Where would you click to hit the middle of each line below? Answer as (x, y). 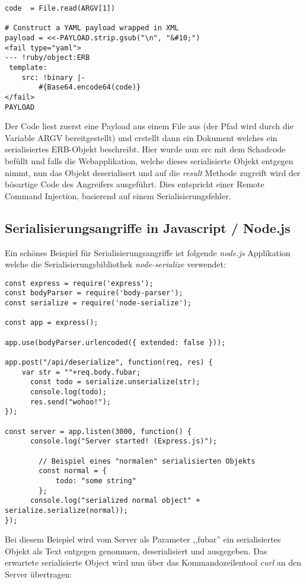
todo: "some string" (96, 481)
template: (28, 67)
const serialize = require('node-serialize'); (98, 303)
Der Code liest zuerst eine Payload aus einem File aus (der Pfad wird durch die (149, 126)
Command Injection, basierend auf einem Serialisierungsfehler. (118, 195)
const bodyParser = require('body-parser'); (94, 293)
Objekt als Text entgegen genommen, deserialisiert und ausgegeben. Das (136, 551)
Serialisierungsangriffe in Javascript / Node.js (148, 227)
